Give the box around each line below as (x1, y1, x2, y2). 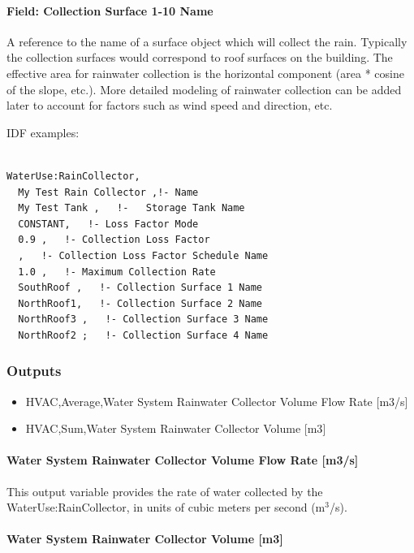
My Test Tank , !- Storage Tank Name (18, 202, 245, 214)
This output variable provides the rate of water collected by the (6, 482, 323, 499)
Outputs (6, 361, 62, 381)
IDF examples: (6, 123, 80, 140)
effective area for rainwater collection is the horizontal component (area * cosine (6, 64, 404, 81)
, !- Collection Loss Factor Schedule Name (18, 249, 269, 261)
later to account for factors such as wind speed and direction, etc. (6, 97, 333, 114)
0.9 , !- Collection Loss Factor (18, 234, 210, 246)
